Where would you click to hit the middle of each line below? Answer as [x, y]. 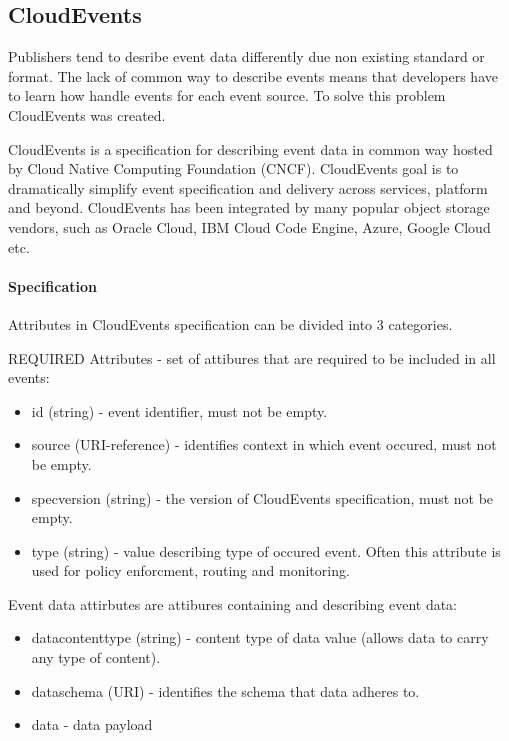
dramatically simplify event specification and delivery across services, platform [248, 187]
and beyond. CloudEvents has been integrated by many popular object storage [249, 207]
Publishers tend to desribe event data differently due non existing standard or [246, 56]
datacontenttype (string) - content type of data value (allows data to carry [260, 637]
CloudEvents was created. [87, 114]
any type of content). [96, 657]
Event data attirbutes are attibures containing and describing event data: [233, 603]
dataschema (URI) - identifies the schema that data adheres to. [225, 690]
